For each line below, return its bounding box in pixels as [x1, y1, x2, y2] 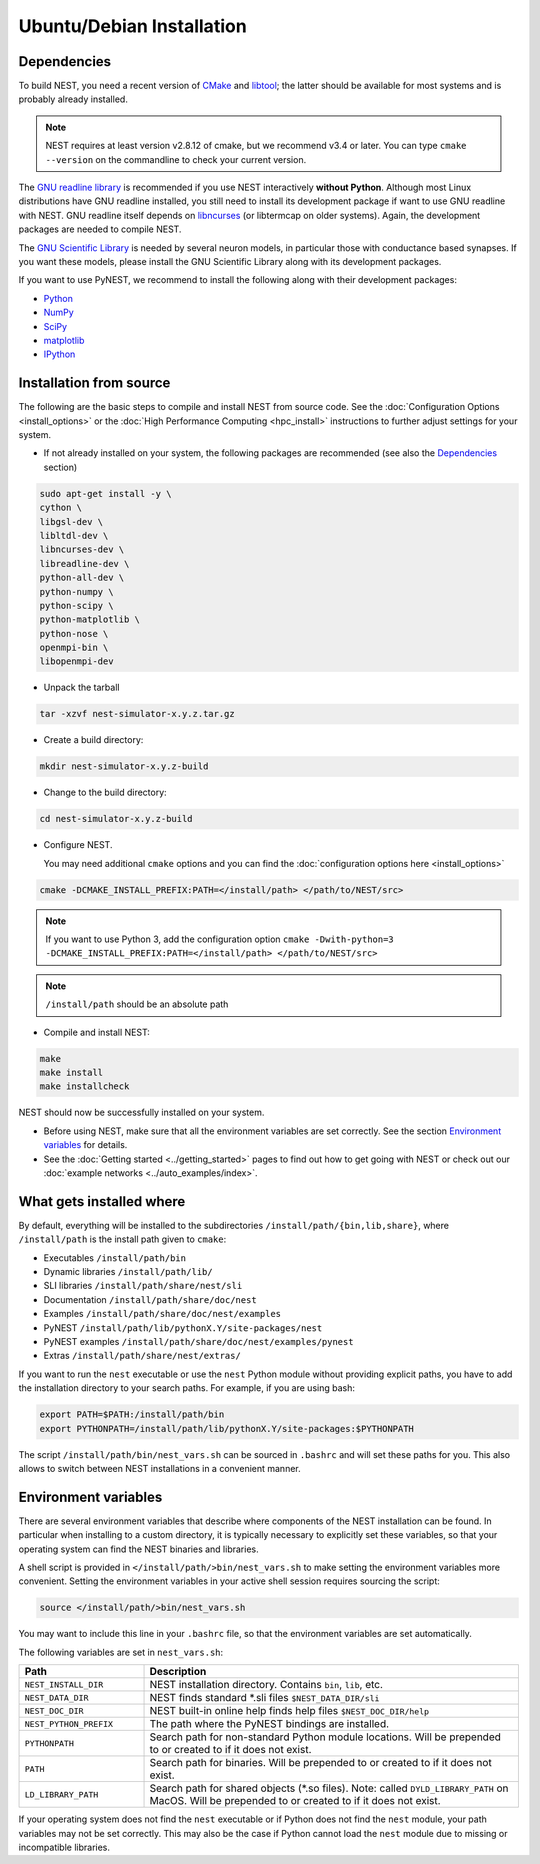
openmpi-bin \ [39, 642, 109, 654]
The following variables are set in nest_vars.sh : [18, 1646, 224, 1658]
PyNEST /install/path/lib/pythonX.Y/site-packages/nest [43, 1321, 323, 1334]
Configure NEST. [43, 839, 113, 851]
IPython [43, 348, 76, 360]
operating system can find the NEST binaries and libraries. [18, 1543, 259, 1555]
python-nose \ [39, 628, 109, 639]
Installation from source [18, 375, 171, 392]
